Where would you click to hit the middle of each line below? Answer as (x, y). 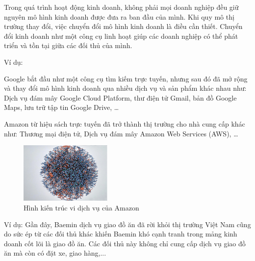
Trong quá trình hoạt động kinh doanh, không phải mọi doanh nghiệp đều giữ (121, 7)
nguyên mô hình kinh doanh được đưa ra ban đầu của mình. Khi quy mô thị (119, 16)
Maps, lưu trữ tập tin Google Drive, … (62, 107)
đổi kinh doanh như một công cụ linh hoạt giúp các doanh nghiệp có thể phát (121, 36)
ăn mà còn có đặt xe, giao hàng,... (55, 253)
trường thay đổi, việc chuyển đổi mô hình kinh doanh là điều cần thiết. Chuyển (123, 26)
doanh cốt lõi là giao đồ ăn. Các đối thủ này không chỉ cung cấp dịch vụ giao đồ (125, 243)
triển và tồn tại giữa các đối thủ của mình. (68, 45)
